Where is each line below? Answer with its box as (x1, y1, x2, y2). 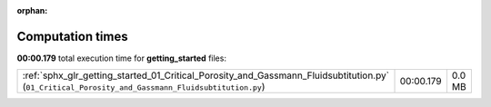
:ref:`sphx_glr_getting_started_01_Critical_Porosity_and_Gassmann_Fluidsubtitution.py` (22, 69, 390, 82)
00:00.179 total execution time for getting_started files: (16, 53, 227, 63)
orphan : (16, 5, 48, 15)
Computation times (16, 28, 128, 44)
